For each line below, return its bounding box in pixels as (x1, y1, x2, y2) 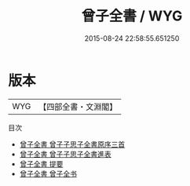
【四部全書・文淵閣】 (38, 101, 118, 112)
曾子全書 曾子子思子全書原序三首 (19, 139, 126, 149)
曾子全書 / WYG (81, 7, 183, 25)
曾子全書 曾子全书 (19, 169, 77, 178)
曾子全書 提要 (19, 159, 64, 169)
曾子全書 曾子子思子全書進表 (19, 149, 111, 159)
